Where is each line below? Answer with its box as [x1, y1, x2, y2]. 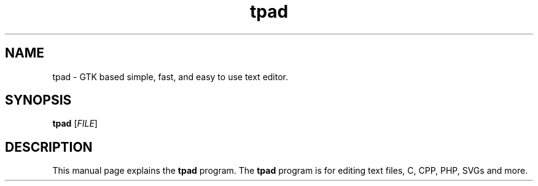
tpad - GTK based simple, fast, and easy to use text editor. [52, 71, 289, 82]
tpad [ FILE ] [52, 118, 98, 129]
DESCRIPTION [5, 139, 93, 155]
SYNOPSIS [5, 92, 72, 108]
